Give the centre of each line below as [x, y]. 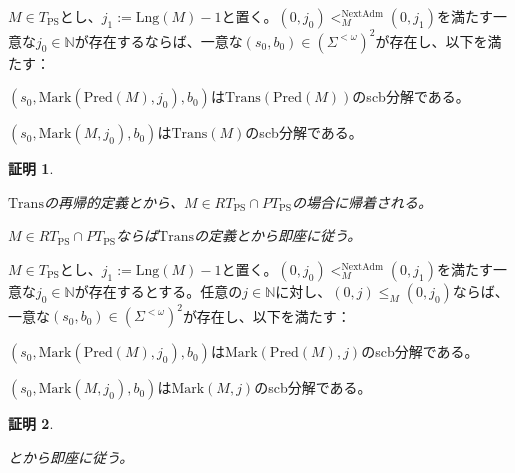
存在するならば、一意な [165, 40]
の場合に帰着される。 [361, 201]
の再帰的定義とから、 [113, 201]
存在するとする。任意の [165, 290]
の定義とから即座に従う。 [277, 235]
